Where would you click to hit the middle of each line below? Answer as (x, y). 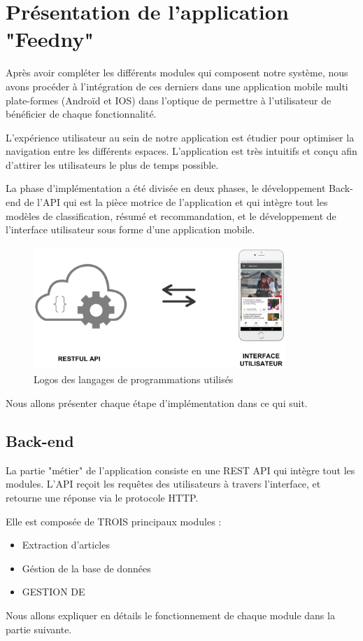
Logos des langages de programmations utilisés (134, 379)
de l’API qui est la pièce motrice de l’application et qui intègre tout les (176, 202)
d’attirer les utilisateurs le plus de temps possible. (112, 164)
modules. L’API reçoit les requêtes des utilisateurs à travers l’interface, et (163, 484)
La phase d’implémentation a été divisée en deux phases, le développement (166, 188)
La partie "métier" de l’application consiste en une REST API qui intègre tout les (180, 470)
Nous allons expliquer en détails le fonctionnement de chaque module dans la (170, 615)
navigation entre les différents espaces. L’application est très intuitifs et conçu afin (181, 151)
